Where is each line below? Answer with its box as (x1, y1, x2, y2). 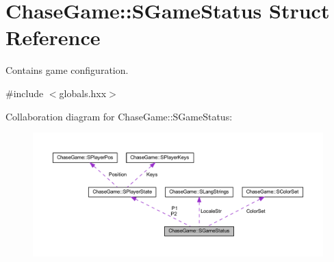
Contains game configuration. (5, 63, 129, 77)
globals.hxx (59, 86, 107, 100)
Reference (5, 23, 101, 51)
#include (5, 86, 44, 100)
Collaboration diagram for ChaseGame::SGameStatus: (5, 109, 233, 123)
